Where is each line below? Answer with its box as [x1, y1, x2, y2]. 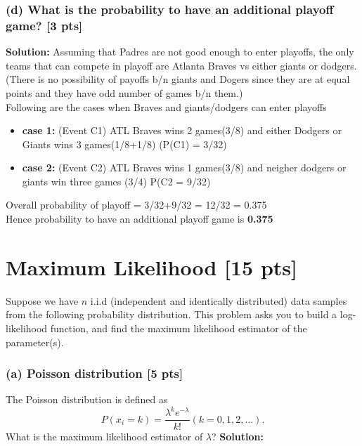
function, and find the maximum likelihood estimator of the [50, 320, 307, 335]
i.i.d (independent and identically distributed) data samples [90, 293, 347, 308]
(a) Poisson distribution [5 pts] [6, 365, 183, 382]
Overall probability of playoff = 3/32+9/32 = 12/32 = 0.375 [6, 197, 267, 212]
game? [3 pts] [6, 16, 83, 34]
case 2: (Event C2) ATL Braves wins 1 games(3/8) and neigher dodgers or [22, 160, 347, 175]
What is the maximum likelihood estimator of [6, 428, 203, 443]
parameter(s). [6, 334, 64, 349]
